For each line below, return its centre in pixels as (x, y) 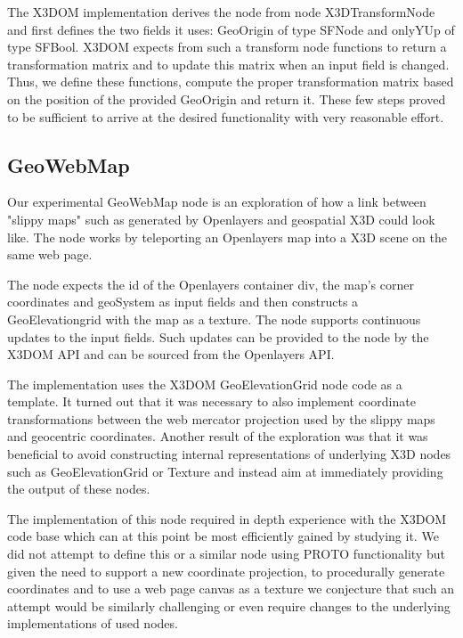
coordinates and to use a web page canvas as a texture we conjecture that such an (231, 589)
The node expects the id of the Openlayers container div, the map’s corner (211, 284)
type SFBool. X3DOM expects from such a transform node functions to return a (227, 47)
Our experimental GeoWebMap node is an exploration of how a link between (217, 202)
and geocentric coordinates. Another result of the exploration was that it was (218, 436)
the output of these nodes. (79, 489)
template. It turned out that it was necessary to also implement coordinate (211, 401)
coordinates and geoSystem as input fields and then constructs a (183, 302)
